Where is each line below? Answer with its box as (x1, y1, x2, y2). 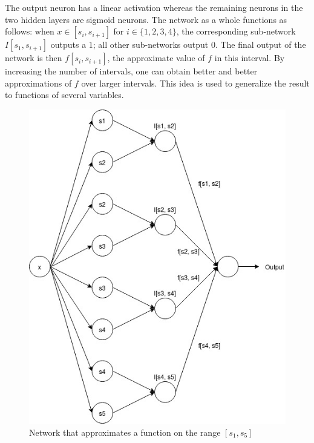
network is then (5, 51, 62, 64)
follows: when (5, 25, 54, 38)
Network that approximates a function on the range (29, 425, 221, 438)
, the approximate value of (107, 51, 205, 64)
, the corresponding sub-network (176, 25, 296, 38)
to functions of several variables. (5, 88, 124, 101)
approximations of (5, 76, 72, 89)
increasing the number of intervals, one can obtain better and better (5, 65, 258, 77)
